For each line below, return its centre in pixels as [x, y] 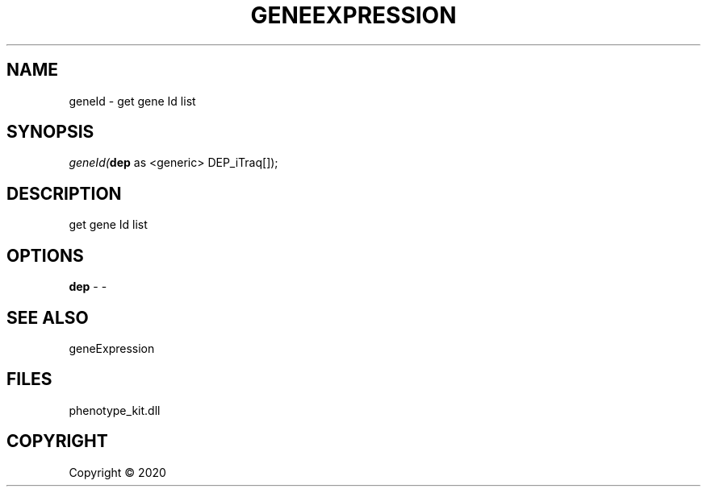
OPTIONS [45, 255]
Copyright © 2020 [117, 472]
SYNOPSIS [50, 132]
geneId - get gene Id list [132, 101]
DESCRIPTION [64, 193]
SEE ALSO [48, 317]
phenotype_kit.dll [115, 410]
